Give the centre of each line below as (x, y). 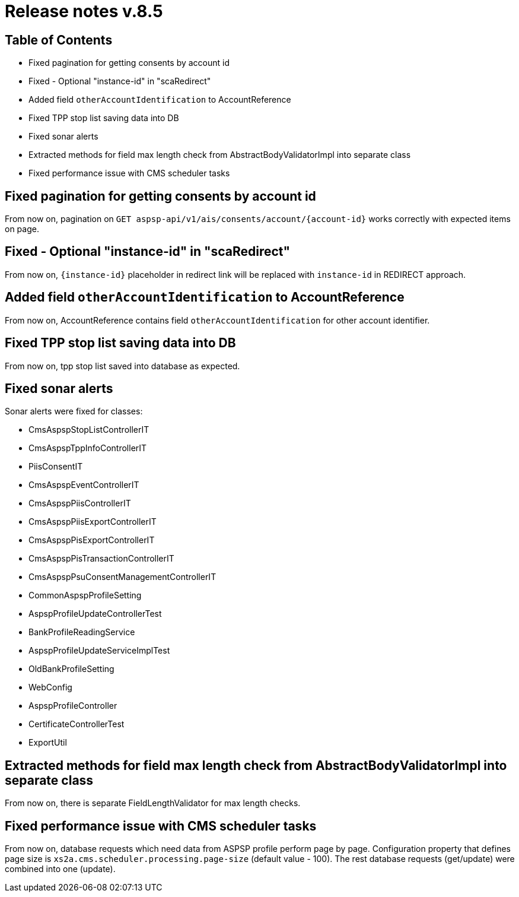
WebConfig (50, 687)
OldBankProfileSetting (71, 669)
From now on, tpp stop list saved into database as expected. (122, 366)
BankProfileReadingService (82, 632)
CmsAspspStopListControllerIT (89, 430)
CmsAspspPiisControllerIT (80, 503)
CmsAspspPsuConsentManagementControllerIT (122, 577)
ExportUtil (48, 743)
